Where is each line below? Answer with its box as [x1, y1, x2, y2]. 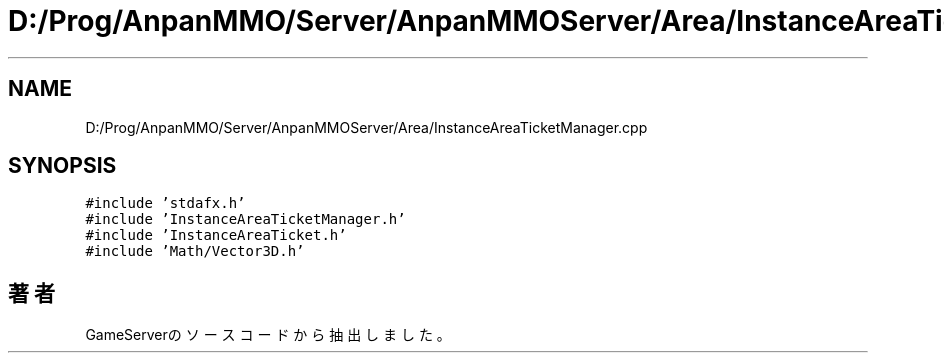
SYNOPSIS [8, 153, 117, 179]
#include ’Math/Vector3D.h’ [85, 243, 305, 260]
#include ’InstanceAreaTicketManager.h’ [85, 211, 406, 228]
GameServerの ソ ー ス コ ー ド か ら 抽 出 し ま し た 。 [85, 326, 451, 344]
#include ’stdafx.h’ [85, 195, 246, 212]
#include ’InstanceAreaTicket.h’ [85, 227, 347, 244]
